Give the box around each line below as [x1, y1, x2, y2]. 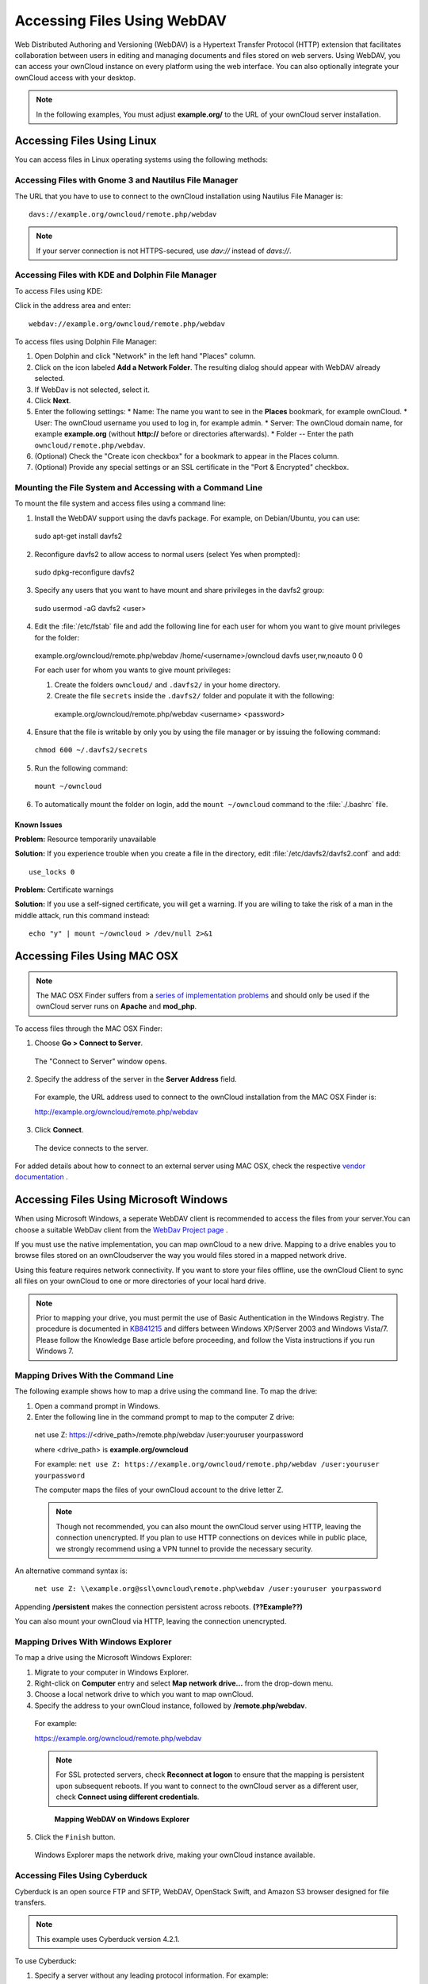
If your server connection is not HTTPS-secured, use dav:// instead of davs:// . [36, 246, 292, 256]
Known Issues [14, 820, 63, 829]
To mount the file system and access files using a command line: [14, 498, 226, 508]
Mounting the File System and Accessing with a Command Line [14, 483, 263, 494]
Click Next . [34, 395, 71, 405]
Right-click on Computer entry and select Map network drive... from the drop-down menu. [34, 1678, 334, 1688]
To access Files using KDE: [14, 286, 103, 295]
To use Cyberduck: [14, 1956, 77, 1966]
